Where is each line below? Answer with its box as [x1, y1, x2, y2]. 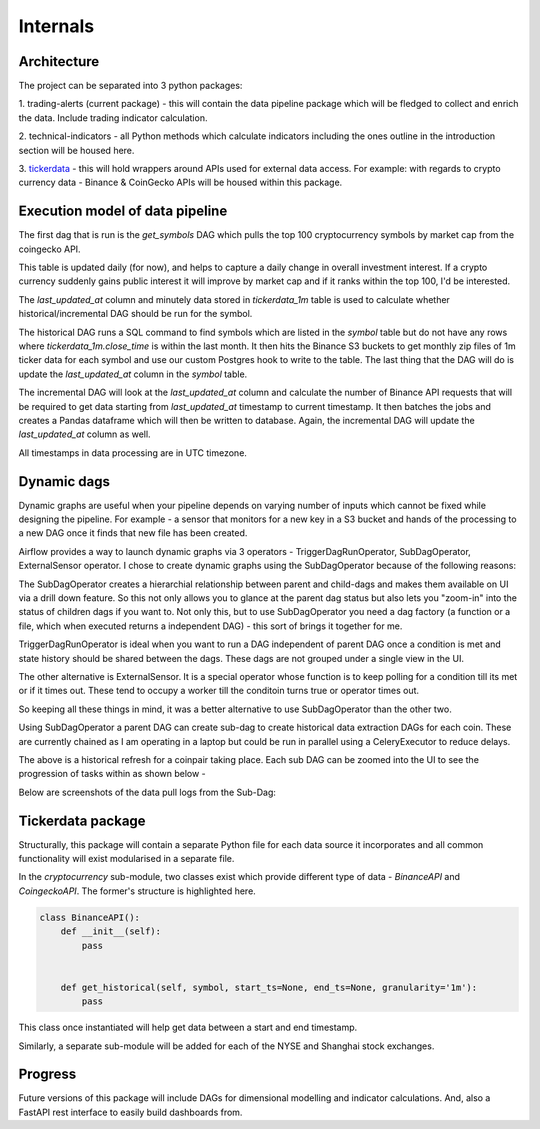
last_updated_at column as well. [18, 428, 151, 440]
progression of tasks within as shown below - [18, 768, 207, 780]
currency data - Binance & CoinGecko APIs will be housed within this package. [18, 176, 343, 189]
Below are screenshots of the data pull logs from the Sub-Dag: [18, 786, 277, 798]
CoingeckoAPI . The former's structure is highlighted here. [18, 885, 257, 897]
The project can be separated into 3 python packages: [18, 80, 243, 92]
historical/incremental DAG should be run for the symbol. [18, 308, 253, 320]
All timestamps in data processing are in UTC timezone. [18, 446, 247, 459]
